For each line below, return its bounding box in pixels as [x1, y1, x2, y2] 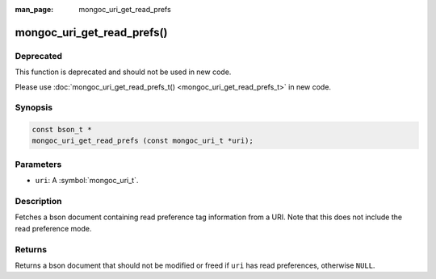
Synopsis [15, 102, 52, 113]
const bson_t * [31, 125, 92, 135]
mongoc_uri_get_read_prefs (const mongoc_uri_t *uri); [31, 136, 254, 145]
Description [15, 195, 62, 206]
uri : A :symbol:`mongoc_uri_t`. [35, 176, 139, 185]
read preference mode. [15, 223, 92, 233]
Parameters [15, 158, 62, 169]
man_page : [15, 5, 54, 14]
